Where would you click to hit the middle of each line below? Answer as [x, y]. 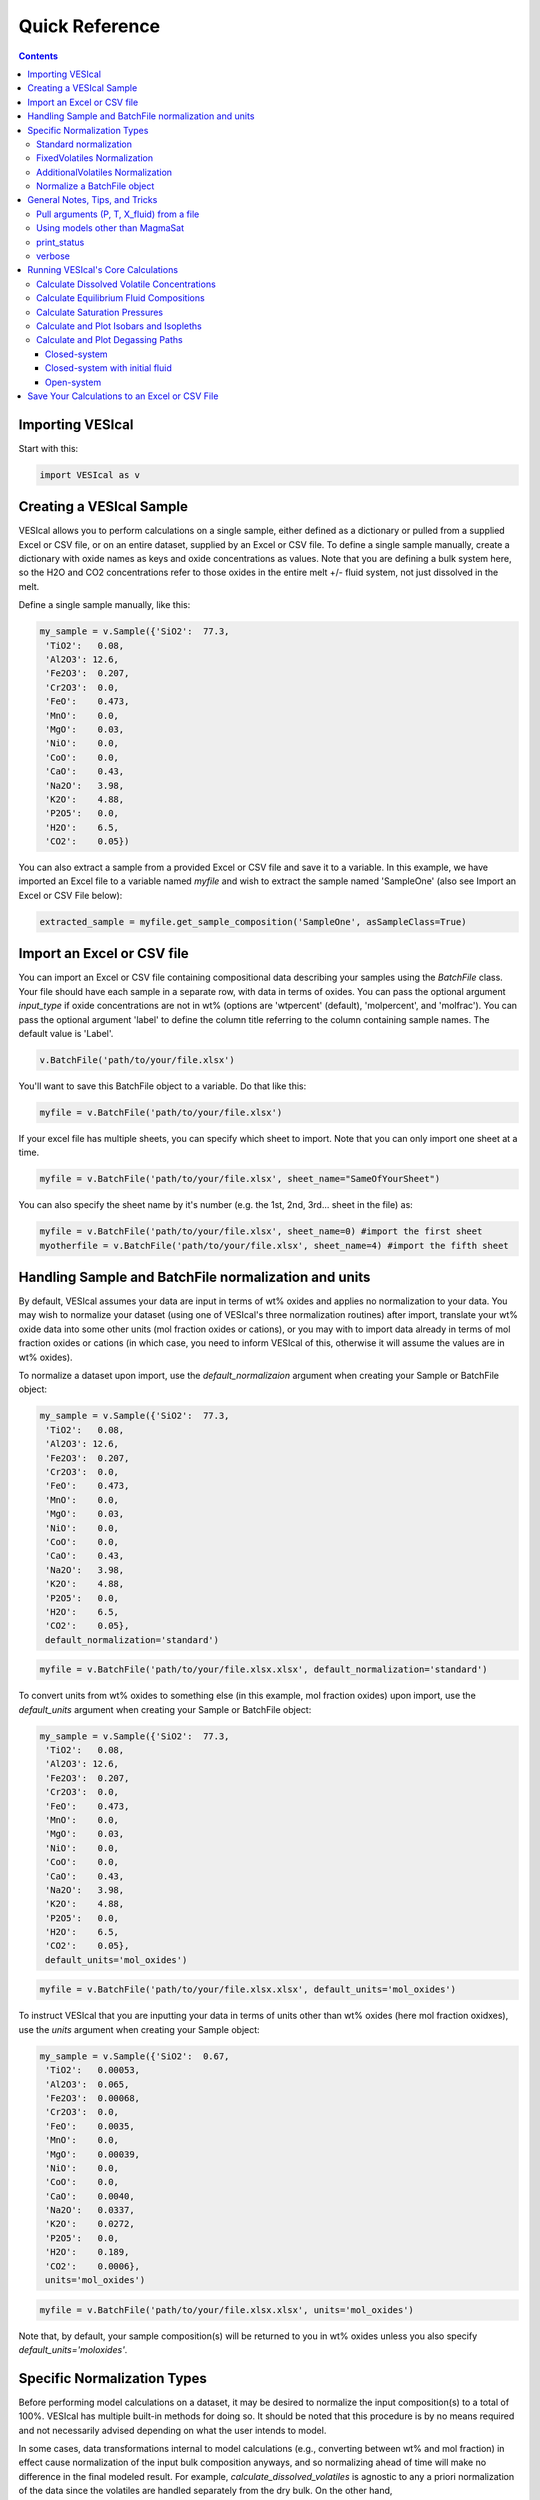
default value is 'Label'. [66, 1033]
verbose [53, 256]
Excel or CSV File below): [70, 895]
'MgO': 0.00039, [92, 2154]
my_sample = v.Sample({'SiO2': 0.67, [134, 2056]
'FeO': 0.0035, [90, 2126]
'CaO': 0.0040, [90, 2196]
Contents [38, 56]
